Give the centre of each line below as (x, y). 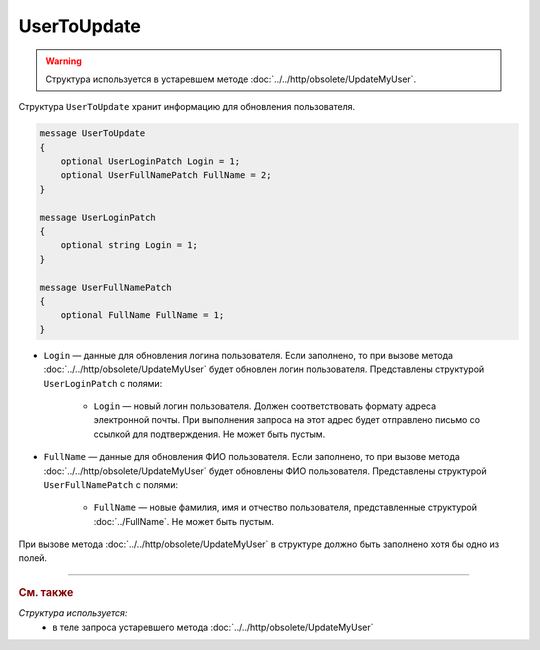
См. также (46, 592)
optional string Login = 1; (129, 245)
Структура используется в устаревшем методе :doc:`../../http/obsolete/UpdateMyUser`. (231, 79)
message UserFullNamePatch (105, 287)
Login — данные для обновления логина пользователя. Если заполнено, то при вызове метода (248, 355)
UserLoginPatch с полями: (103, 383)
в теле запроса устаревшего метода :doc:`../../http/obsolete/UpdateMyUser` (213, 627)
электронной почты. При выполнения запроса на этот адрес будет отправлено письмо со (287, 420)
